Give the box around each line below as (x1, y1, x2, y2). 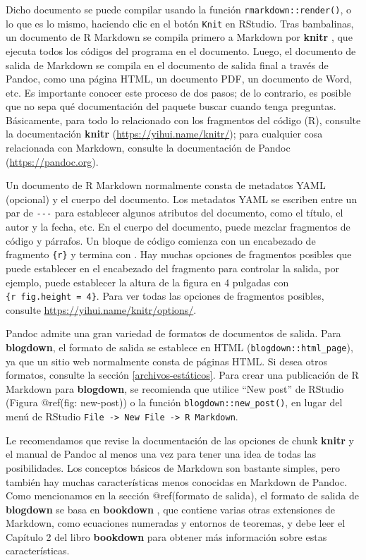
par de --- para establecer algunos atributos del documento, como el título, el (6, 205, 343, 220)
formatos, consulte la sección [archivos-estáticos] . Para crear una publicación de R (6, 367, 359, 382)
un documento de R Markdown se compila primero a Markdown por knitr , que (6, 30, 353, 44)
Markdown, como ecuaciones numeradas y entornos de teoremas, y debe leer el (6, 516, 346, 530)
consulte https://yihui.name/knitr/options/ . (6, 302, 197, 317)
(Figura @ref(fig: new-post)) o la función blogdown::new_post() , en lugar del (6, 395, 343, 410)
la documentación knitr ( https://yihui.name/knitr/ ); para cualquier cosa (6, 126, 323, 141)
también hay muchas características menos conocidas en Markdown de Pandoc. (6, 474, 348, 489)
